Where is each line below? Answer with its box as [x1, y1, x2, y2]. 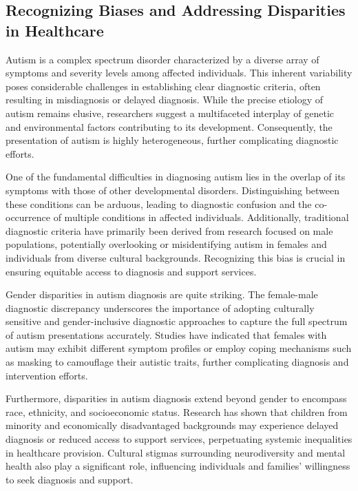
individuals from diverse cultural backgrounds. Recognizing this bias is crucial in [6, 250, 346, 264]
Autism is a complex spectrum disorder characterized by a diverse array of [6, 52, 319, 66]
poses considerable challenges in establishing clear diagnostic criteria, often [6, 79, 321, 93]
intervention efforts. [6, 368, 88, 382]
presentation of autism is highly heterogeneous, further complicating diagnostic [6, 133, 339, 147]
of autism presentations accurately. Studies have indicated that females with [6, 327, 327, 342]
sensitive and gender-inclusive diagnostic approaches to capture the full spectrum [6, 314, 348, 328]
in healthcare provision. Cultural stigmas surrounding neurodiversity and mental [6, 445, 346, 459]
